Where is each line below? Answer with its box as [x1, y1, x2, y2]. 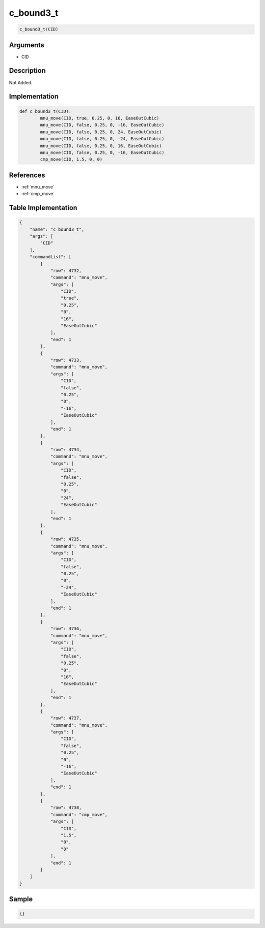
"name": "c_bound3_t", [29, 226, 84, 232]
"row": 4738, [50, 805, 82, 810]
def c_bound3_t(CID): [19, 108, 72, 114]
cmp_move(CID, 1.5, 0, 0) [40, 156, 103, 162]
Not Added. [9, 79, 33, 86]
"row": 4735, [50, 536, 82, 542]
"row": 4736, [50, 626, 82, 632]
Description [9, 66, 46, 75]
